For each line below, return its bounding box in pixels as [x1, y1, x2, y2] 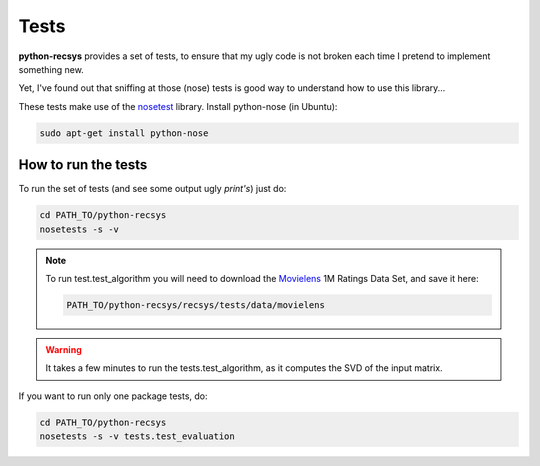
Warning [45, 343, 82, 355]
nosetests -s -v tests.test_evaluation [39, 431, 235, 442]
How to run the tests [18, 156, 148, 174]
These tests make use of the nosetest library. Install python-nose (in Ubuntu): [18, 100, 338, 112]
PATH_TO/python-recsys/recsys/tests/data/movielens [66, 299, 325, 310]
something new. [18, 63, 84, 75]
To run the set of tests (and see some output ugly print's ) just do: [18, 183, 287, 195]
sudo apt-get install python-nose [39, 127, 209, 139]
